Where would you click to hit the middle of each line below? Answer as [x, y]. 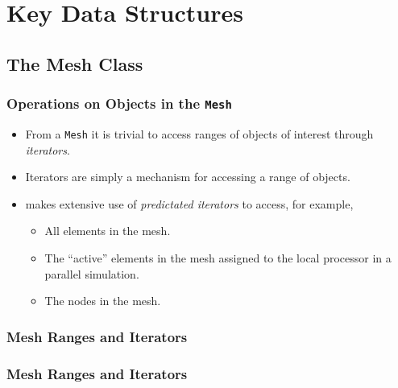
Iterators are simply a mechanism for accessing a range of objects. [188, 177]
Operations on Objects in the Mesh [119, 103]
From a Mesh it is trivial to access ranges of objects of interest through [199, 133]
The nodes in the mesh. [103, 301]
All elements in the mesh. [108, 231]
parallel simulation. [92, 273]
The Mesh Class [75, 63]
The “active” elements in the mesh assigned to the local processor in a [218, 257]
